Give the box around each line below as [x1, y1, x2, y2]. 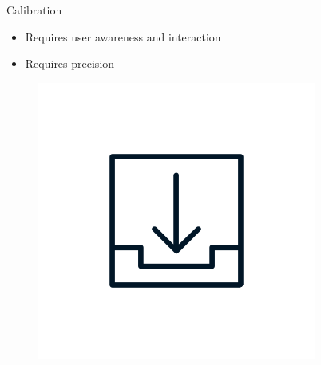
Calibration [6, 2, 62, 18]
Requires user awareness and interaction [25, 28, 221, 45]
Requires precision [25, 55, 115, 72]
